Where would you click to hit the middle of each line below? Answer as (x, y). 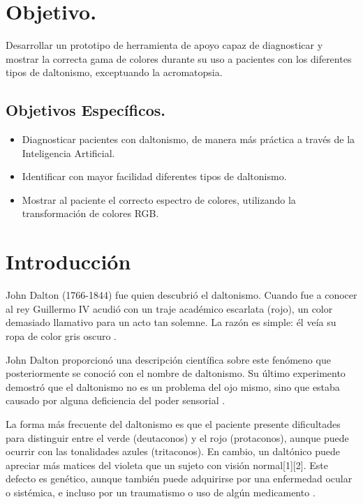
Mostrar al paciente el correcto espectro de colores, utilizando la (159, 199)
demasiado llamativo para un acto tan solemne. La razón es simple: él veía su (171, 322)
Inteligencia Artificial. (68, 153)
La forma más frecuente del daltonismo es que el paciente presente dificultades (173, 423)
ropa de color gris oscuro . (61, 335)
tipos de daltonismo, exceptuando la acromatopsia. (114, 72)
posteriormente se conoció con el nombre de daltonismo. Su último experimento (176, 373)
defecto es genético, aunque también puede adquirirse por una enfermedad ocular (179, 479)
